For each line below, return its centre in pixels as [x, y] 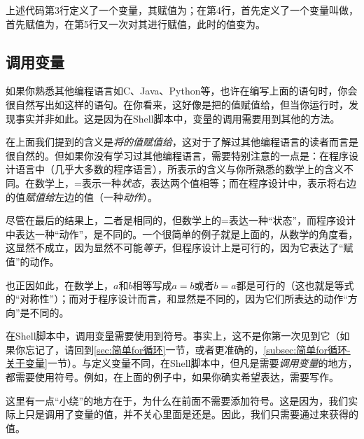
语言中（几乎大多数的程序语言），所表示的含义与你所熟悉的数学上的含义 [179, 169]
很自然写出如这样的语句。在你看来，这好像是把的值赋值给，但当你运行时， [177, 104]
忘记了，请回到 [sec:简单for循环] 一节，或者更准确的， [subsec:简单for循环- [188, 349]
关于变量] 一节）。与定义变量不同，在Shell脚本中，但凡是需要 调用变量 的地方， [182, 363]
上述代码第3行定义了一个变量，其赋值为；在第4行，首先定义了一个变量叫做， [182, 10]
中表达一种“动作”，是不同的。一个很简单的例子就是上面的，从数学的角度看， [182, 234]
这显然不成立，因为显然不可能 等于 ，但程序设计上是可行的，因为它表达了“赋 [180, 248]
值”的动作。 [33, 261]
